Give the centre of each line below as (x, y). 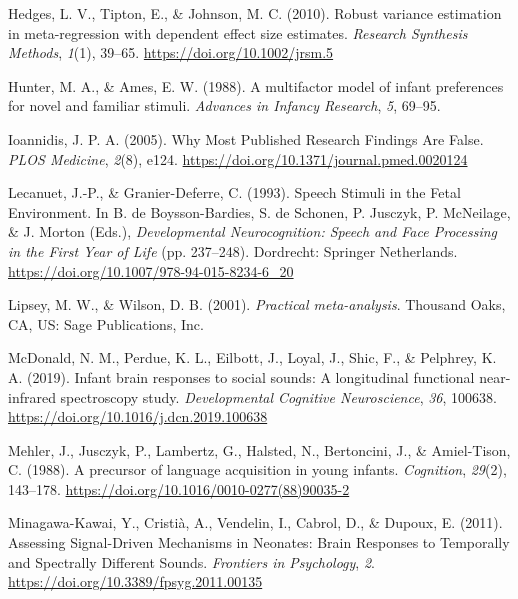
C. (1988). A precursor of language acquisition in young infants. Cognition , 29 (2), (257, 469)
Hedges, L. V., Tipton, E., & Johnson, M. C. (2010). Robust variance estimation (255, 13)
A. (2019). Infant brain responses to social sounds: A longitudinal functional (241, 376)
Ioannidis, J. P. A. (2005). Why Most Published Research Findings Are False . (246, 138)
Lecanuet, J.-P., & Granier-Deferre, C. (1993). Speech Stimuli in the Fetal (234, 192)
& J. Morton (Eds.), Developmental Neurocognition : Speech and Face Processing (253, 231)
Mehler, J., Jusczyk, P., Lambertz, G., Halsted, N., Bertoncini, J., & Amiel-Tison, (259, 449)
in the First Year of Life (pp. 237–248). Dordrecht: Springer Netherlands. (233, 250)
